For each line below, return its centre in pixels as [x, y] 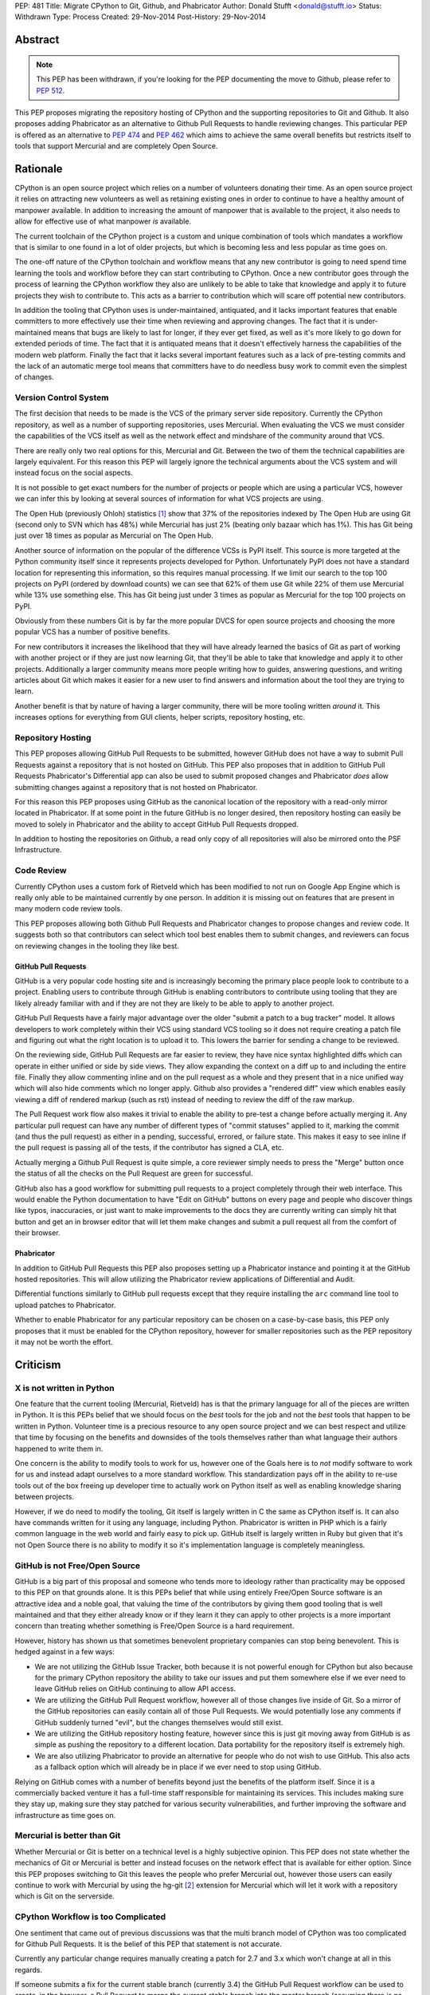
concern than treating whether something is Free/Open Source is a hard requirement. [154, 1626]
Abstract [37, 40]
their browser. [37, 1233]
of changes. [35, 377]
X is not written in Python [64, 1388]
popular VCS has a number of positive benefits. [92, 632]
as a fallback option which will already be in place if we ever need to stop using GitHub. [178, 1767]
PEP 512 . [51, 90]
